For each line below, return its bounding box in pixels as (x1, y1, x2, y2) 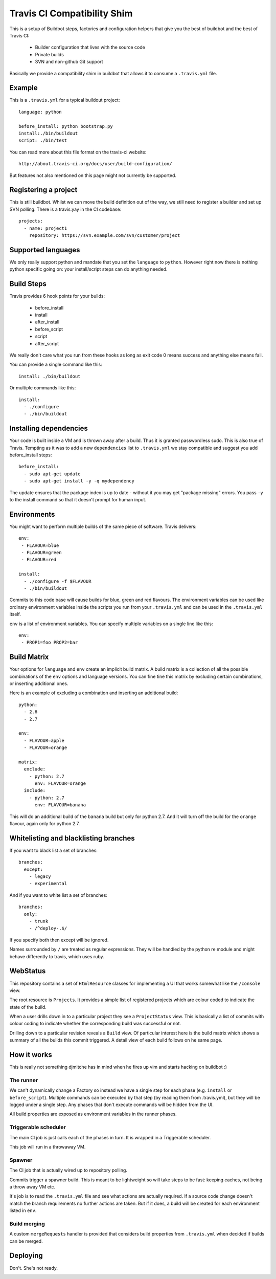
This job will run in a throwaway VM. (9, 1144, 86, 1150)
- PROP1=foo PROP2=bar (21, 640, 78, 646)
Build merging (9, 1220, 45, 1227)
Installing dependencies (9, 424, 88, 433)
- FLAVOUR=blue (21, 542, 59, 548)
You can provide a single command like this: (9, 361, 102, 368)
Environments (9, 510, 55, 519)
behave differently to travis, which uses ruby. (9, 953, 104, 959)
